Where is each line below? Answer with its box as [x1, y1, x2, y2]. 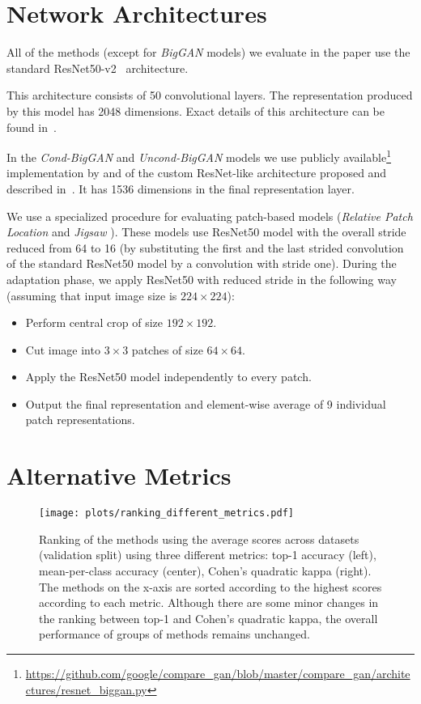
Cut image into [25, 341, 100, 358]
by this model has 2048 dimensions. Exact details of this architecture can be [6, 102, 385, 119]
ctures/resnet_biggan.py [25, 681, 147, 698]
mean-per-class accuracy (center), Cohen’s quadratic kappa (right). [39, 562, 372, 579]
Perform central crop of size [25, 314, 163, 331]
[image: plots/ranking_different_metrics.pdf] [39, 507, 294, 520]
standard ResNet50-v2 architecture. [6, 59, 189, 76]
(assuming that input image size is [6, 286, 177, 303]
